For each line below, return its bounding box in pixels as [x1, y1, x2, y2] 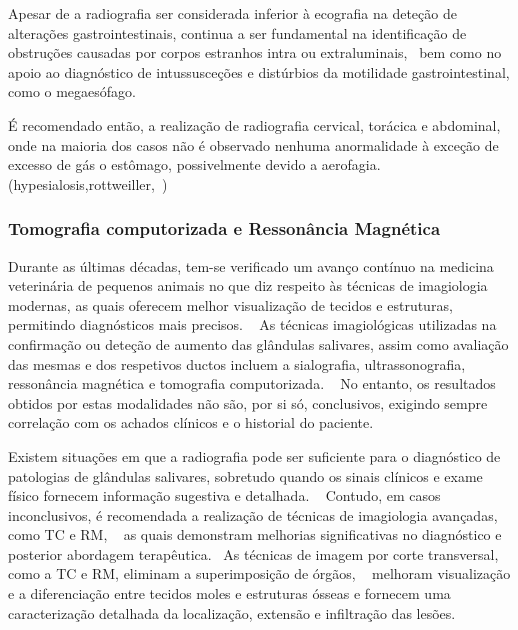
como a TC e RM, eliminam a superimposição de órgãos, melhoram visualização [8, 563, 511, 584]
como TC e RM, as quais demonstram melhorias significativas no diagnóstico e [8, 524, 502, 545]
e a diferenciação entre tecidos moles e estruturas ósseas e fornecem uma [8, 583, 451, 604]
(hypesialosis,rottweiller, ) [8, 173, 168, 194]
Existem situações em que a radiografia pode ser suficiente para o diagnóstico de [8, 445, 501, 466]
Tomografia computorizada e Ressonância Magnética [8, 216, 441, 241]
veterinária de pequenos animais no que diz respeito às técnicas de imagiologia [8, 275, 488, 296]
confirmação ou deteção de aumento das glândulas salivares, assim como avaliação [8, 333, 509, 354]
